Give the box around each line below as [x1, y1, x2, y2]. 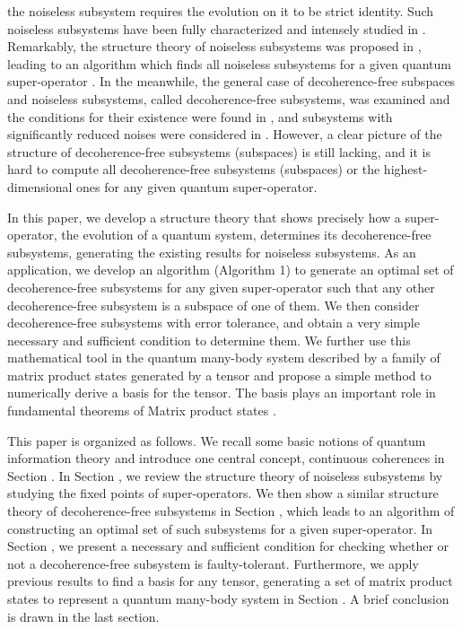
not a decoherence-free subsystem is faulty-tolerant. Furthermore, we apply [7, 554, 419, 572]
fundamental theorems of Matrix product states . [7, 401, 276, 420]
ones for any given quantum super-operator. [76, 177, 318, 196]
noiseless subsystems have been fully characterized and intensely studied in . [7, 19, 426, 38]
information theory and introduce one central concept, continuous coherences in [7, 449, 445, 467]
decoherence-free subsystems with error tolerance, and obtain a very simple [7, 313, 420, 332]
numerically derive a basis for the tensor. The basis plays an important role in [7, 383, 436, 402]
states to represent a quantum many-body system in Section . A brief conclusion [7, 590, 449, 607]
